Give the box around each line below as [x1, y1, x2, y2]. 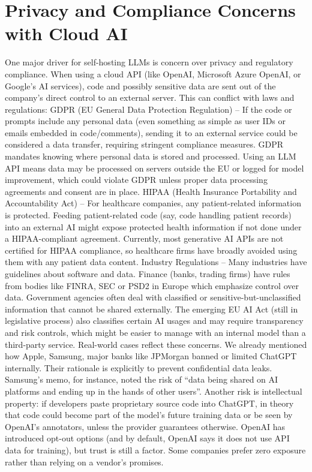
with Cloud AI [5, 21, 128, 46]
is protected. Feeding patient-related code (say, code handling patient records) [5, 209, 292, 221]
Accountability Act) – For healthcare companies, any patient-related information [5, 197, 301, 209]
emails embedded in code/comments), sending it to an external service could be [5, 126, 298, 139]
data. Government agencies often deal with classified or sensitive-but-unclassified [5, 291, 301, 303]
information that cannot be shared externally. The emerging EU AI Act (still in [5, 302, 298, 315]
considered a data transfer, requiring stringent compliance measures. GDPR [5, 138, 284, 151]
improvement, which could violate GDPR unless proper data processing [5, 173, 268, 186]
